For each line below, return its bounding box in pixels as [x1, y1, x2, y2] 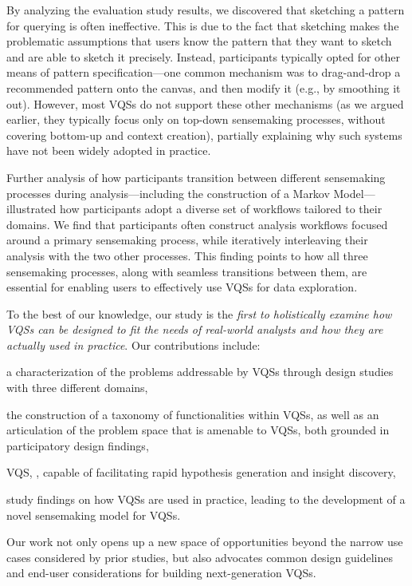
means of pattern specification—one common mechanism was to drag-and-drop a [6, 64, 401, 81]
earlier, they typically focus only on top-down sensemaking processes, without [6, 111, 386, 128]
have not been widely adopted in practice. [6, 142, 211, 159]
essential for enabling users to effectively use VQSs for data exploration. [6, 279, 358, 295]
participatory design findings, [6, 437, 149, 453]
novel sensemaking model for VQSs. [6, 506, 181, 523]
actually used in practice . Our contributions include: [6, 336, 261, 353]
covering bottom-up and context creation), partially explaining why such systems [6, 126, 402, 143]
